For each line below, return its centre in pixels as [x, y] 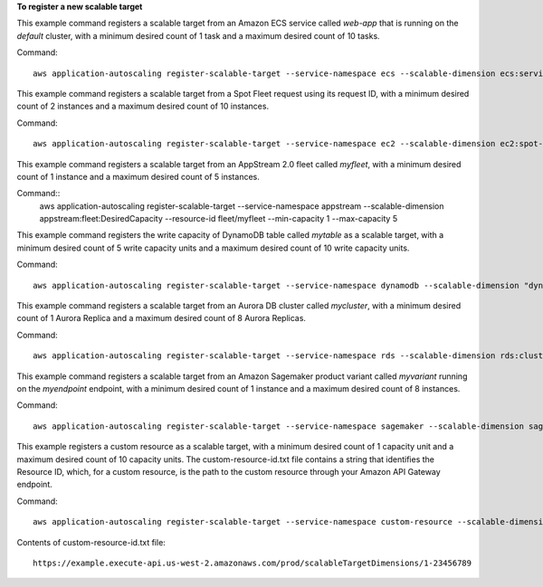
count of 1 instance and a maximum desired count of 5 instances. [138, 176]
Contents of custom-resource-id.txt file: [91, 542]
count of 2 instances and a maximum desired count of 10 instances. [143, 106]
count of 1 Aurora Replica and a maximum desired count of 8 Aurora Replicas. [162, 318]
